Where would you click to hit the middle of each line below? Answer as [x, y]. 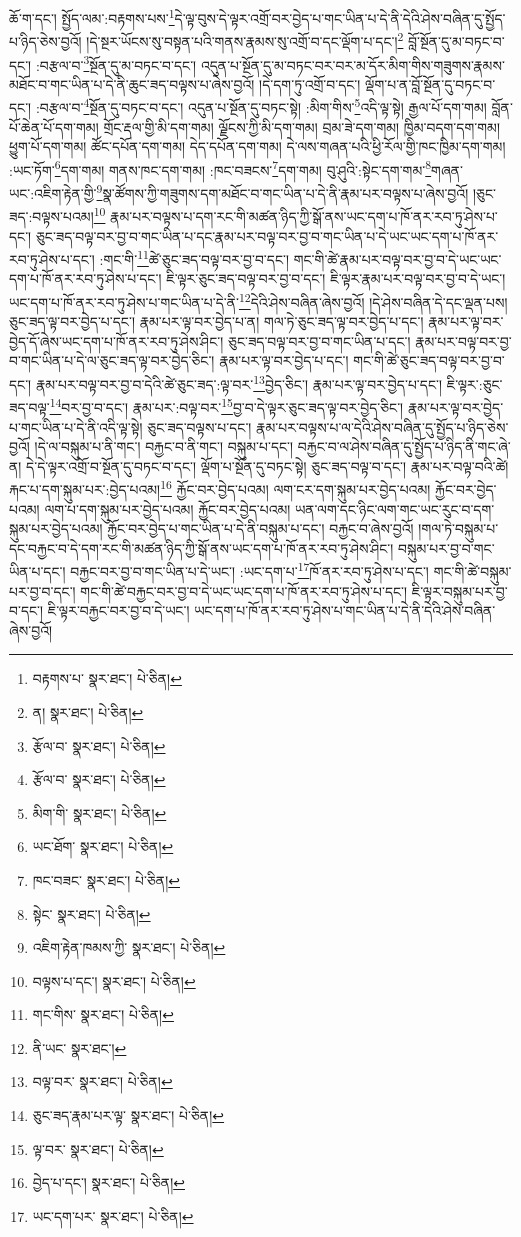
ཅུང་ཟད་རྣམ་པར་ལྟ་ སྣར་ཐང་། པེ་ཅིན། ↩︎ [128, 1115]
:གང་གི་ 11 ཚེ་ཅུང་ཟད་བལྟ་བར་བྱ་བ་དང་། [194, 257]
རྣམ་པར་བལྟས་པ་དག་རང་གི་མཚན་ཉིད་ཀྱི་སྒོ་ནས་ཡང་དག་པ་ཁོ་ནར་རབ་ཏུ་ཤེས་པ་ [304, 215]
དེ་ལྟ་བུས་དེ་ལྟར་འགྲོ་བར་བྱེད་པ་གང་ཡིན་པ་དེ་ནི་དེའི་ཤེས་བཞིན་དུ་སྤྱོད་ [340, 17]
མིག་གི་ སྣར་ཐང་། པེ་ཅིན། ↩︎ [99, 812]
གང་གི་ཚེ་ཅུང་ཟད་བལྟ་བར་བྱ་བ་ [429, 360]
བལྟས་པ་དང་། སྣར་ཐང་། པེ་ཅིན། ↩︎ [114, 980]
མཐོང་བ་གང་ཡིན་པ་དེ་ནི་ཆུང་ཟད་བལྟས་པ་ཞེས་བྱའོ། [132, 83]
